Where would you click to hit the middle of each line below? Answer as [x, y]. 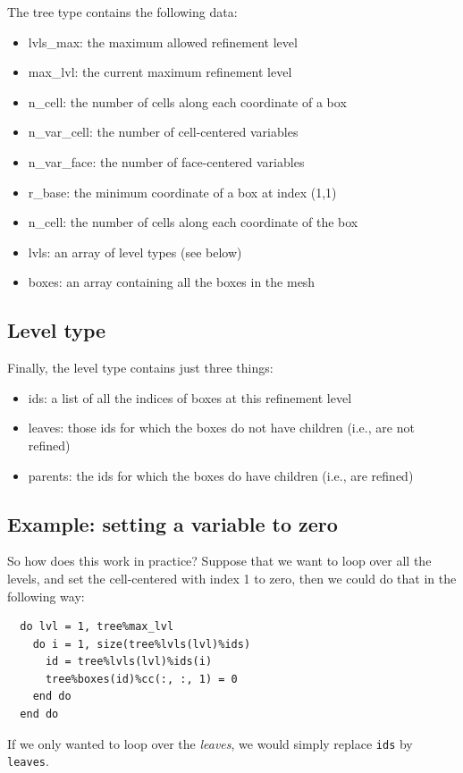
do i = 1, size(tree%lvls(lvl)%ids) [142, 644]
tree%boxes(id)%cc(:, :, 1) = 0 [141, 679]
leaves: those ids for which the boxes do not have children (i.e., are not [221, 428]
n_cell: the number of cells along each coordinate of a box [187, 101]
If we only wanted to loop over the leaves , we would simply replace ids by [210, 743]
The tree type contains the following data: [122, 12]
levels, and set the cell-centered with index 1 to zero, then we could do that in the [232, 578]
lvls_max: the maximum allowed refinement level [163, 42]
